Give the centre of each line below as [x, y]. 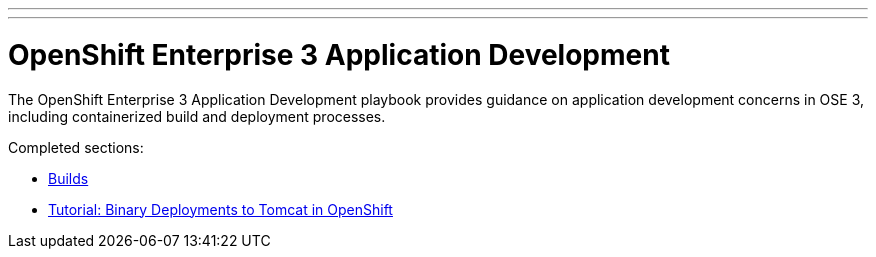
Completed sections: [76, 147]
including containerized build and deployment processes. [197, 116]
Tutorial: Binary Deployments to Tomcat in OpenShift [220, 209]
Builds [68, 178]
